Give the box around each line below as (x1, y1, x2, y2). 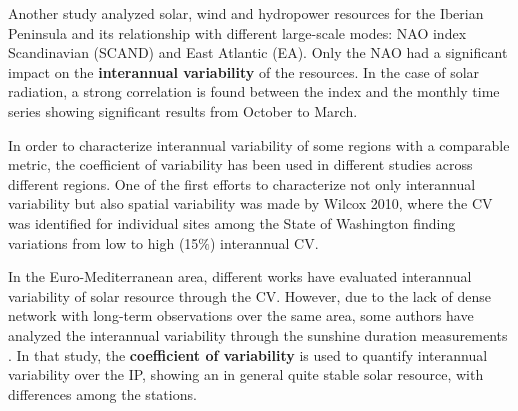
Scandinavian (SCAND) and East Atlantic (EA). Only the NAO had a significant (8, 42, 508, 63)
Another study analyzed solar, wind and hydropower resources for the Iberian (8, 3, 484, 23)
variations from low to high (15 (8, 232, 199, 253)
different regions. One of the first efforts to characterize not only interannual (8, 173, 476, 194)
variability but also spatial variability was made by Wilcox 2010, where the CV (8, 193, 493, 214)
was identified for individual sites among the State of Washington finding (8, 212, 456, 233)
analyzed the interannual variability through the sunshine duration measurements (8, 324, 508, 345)
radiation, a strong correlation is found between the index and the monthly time (8, 81, 500, 102)
